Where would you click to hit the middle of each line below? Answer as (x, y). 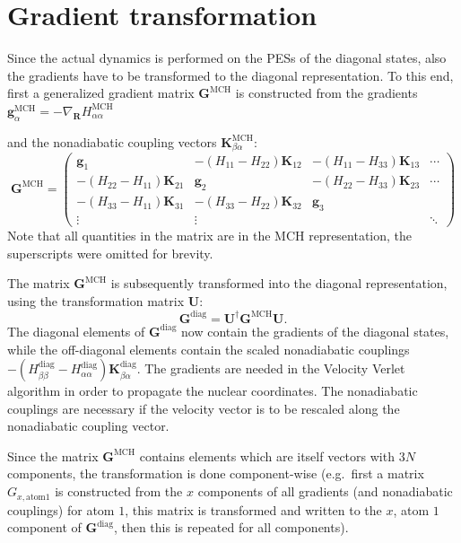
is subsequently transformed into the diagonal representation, (279, 283)
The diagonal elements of (76, 331)
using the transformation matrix (96, 300)
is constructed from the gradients (326, 93)
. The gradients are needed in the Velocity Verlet (271, 368)
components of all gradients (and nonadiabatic (325, 491)
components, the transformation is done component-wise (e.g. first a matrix (216, 473)
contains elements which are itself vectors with (267, 455)
